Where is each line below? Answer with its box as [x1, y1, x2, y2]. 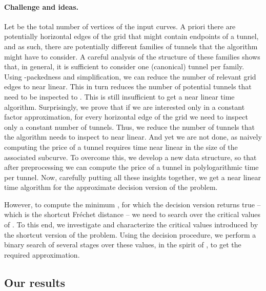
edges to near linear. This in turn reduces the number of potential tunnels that [4, 81, 252, 92]
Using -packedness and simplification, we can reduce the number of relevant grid [4, 71, 256, 82]
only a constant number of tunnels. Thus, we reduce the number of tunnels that [4, 121, 255, 132]
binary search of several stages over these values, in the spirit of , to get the [4, 239, 241, 250]
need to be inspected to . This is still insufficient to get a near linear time [4, 91, 235, 102]
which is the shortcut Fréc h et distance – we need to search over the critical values [4, 209, 261, 220]
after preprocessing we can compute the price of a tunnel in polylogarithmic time [4, 162, 259, 172]
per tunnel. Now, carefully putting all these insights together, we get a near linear [4, 171, 261, 182]
